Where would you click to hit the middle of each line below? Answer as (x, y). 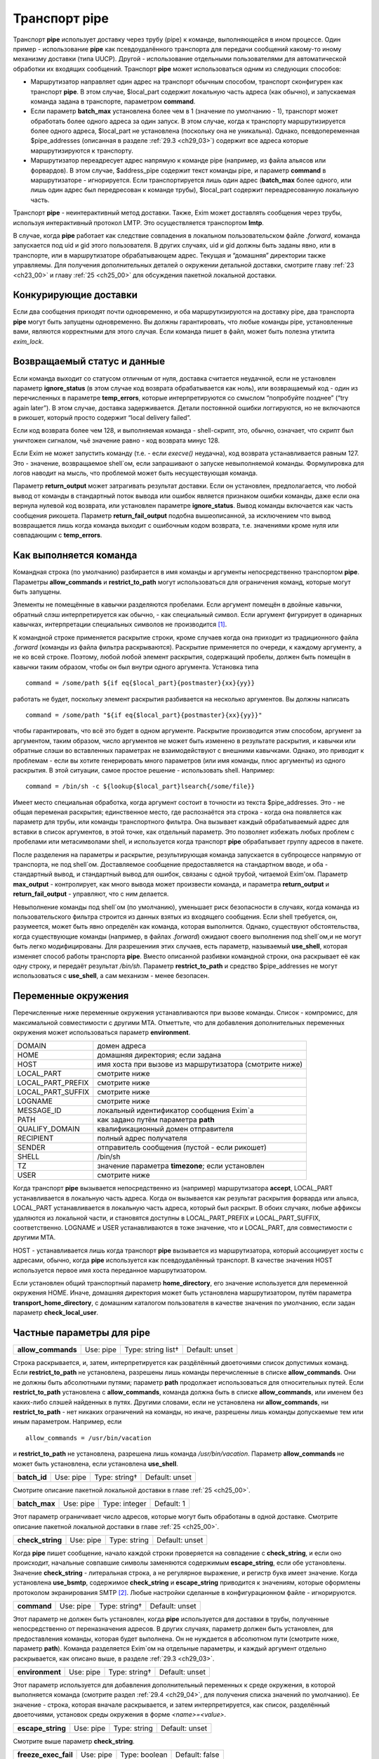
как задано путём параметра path (156, 1120)
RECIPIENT (35, 1138)
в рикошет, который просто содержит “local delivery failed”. (102, 418)
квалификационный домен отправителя (165, 1129)
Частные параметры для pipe (82, 1332)
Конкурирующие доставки (75, 295)
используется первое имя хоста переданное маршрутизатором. (110, 1270)
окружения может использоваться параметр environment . (102, 1033)
